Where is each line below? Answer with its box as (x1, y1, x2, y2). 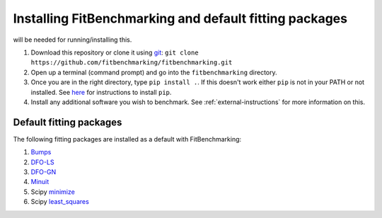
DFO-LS (30, 158, 54, 166)
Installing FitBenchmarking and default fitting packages (13, 11, 348, 26)
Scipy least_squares (30, 197, 90, 206)
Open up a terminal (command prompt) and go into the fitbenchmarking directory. (30, 68, 277, 76)
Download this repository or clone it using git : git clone (30, 48, 199, 57)
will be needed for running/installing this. (13, 35, 132, 44)
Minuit (30, 178, 50, 186)
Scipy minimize (30, 188, 76, 196)
